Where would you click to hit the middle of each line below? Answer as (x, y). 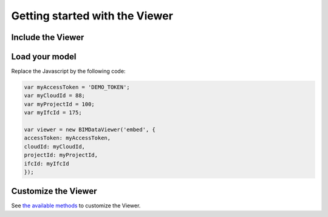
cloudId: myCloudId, (54, 146)
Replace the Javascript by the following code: (68, 71)
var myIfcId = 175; (53, 113)
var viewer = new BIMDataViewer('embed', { (90, 130)
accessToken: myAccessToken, (67, 138)
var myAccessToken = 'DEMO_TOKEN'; (77, 87)
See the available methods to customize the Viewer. (76, 205)
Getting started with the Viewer (92, 16)
